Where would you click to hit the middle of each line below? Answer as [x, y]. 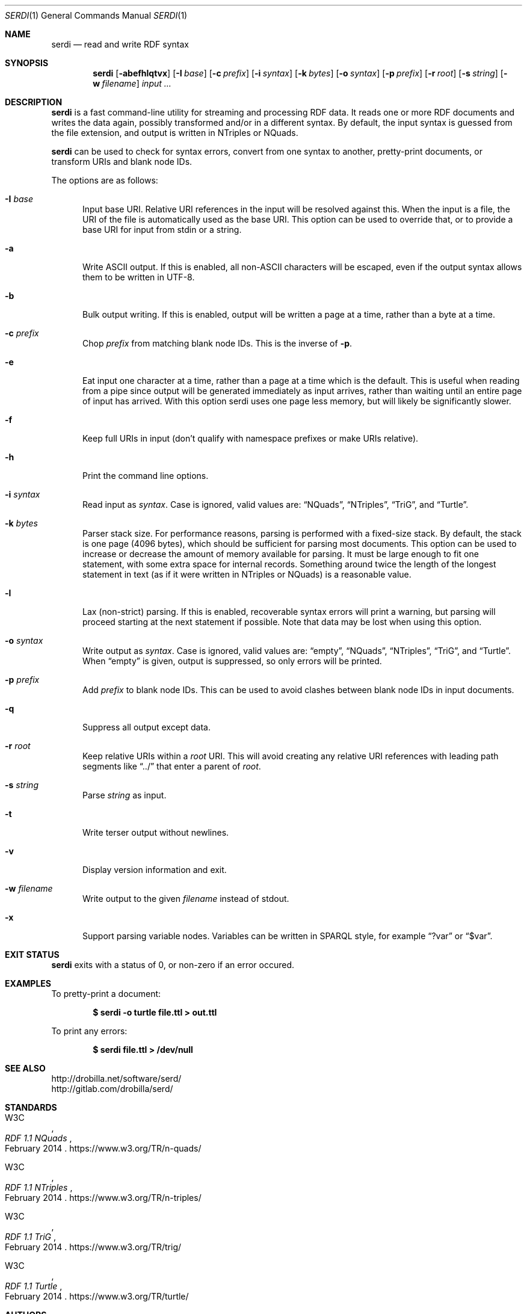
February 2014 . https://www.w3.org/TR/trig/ [93, 1247]
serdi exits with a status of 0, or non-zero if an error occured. [173, 965]
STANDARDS [31, 1107]
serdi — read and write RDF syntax [120, 44]
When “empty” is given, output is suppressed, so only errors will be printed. [232, 661]
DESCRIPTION [34, 102]
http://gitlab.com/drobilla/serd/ [112, 1089]
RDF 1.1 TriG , [30, 1237]
